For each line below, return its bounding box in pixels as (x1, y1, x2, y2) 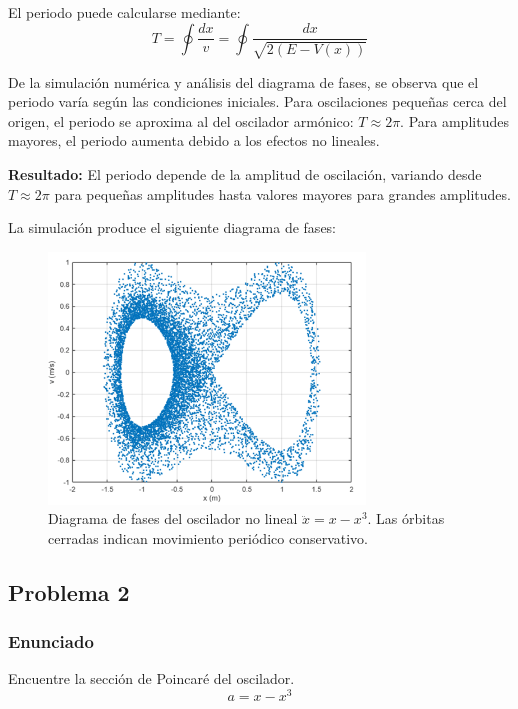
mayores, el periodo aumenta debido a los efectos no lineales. (8, 130, 380, 151)
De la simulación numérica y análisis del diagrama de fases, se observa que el (8, 71, 479, 92)
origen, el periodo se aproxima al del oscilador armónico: (8, 110, 354, 131)
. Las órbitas (367, 508, 445, 529)
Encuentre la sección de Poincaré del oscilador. (8, 668, 295, 689)
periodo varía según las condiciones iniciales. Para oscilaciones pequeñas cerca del (8, 91, 507, 112)
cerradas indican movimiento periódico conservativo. (48, 527, 368, 548)
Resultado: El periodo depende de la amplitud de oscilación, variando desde (8, 163, 482, 184)
